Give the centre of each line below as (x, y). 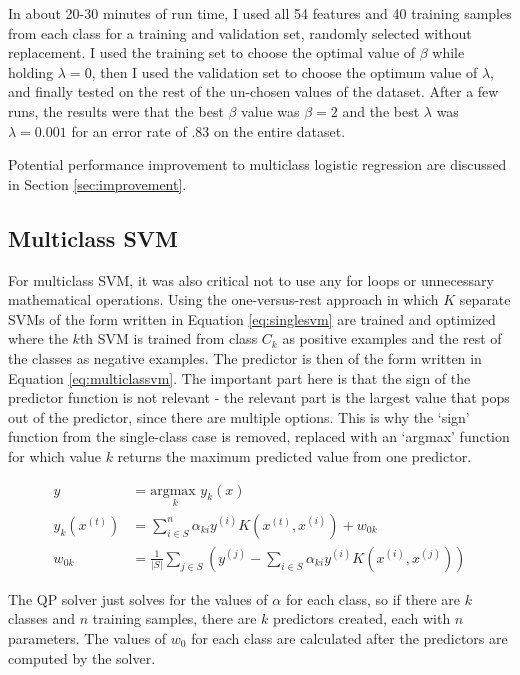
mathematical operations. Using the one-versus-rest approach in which (223, 299)
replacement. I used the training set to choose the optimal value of (212, 52)
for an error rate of (129, 130)
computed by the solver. (82, 657)
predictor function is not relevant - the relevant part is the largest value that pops (259, 397)
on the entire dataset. (279, 130)
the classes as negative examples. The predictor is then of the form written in (245, 357)
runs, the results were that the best (116, 110)
